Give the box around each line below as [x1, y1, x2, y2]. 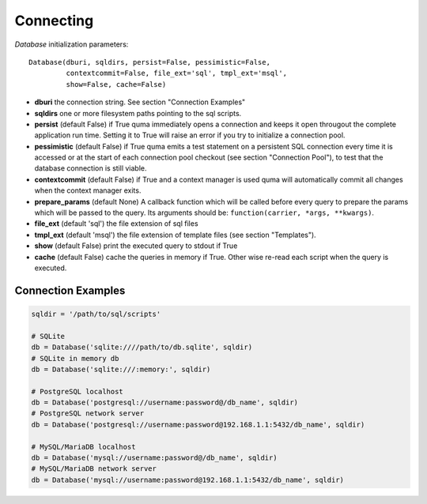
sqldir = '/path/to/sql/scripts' [31, 309, 161, 318]
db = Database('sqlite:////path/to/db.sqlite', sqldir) [31, 343, 253, 352]
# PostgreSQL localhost [31, 387, 124, 396]
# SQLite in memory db [31, 354, 119, 363]
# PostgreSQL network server [31, 409, 145, 418]
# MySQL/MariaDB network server [31, 465, 157, 473]
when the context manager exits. [34, 186, 142, 195]
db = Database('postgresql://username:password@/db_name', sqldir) [31, 398, 299, 407]
